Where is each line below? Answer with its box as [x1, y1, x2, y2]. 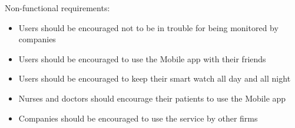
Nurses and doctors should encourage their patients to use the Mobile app [18, 92, 286, 104]
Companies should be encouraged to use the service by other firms [18, 112, 258, 124]
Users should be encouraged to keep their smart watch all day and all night [18, 72, 291, 85]
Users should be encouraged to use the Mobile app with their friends [18, 52, 266, 65]
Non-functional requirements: [5, 2, 110, 14]
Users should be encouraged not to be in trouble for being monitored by [18, 21, 279, 33]
